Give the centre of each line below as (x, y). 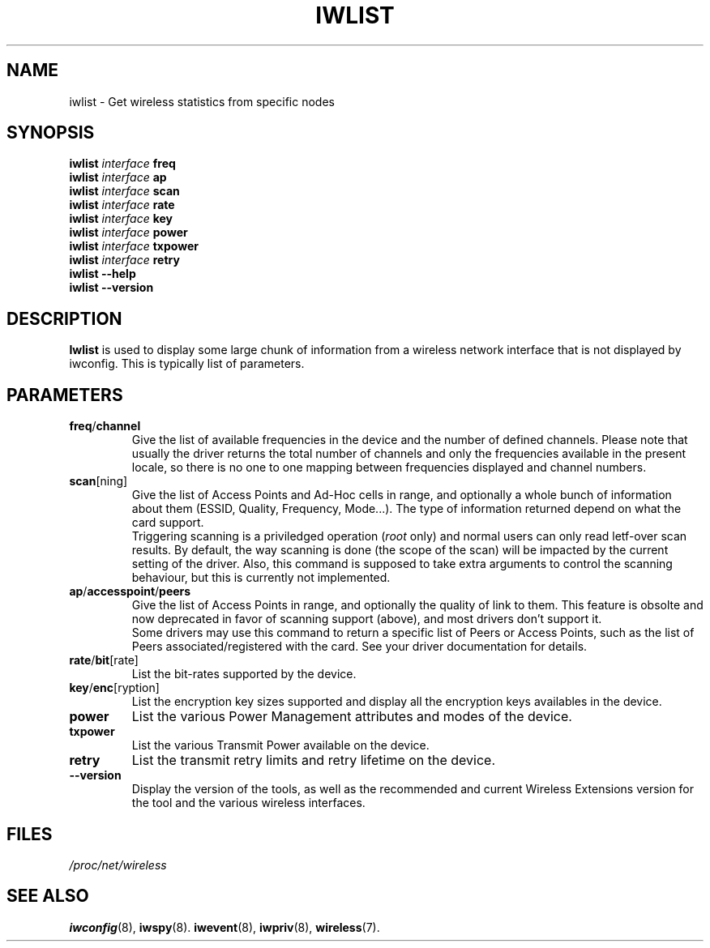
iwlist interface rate (122, 205)
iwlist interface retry (124, 260)
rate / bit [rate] (104, 660)
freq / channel (105, 426)
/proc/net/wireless (118, 865)
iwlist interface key (121, 219)
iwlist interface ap (118, 177)
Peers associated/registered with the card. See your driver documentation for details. (359, 647)
